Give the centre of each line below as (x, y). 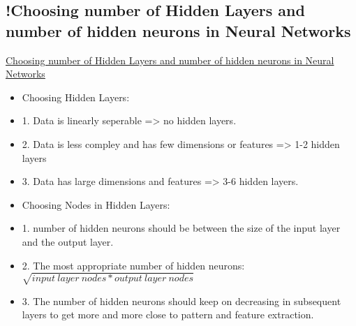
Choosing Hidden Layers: (76, 97)
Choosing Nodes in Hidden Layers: (96, 204)
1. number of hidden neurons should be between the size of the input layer (181, 228)
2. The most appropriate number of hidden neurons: (133, 265)
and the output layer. (68, 241)
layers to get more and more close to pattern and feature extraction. (168, 314)
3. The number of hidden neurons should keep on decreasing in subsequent (181, 301)
